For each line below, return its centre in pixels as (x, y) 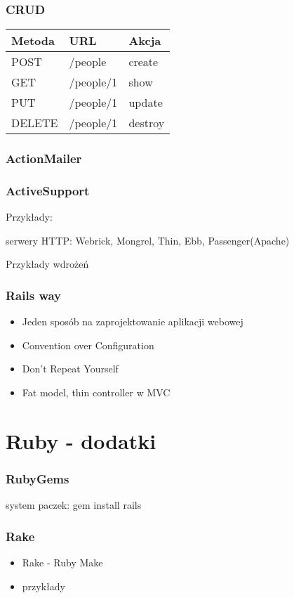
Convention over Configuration (88, 345)
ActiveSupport (48, 190)
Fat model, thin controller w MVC (96, 392)
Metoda (33, 41)
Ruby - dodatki (81, 440)
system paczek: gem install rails (74, 505)
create (143, 62)
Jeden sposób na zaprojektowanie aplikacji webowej (133, 321)
